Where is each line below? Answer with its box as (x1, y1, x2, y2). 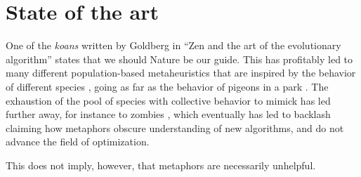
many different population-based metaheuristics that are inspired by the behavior (6, 65, 356, 80)
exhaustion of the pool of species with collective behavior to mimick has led (6, 93, 331, 107)
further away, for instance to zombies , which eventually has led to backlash (6, 107, 331, 122)
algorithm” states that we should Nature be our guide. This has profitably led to (6, 51, 353, 66)
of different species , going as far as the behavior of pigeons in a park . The (6, 79, 329, 93)
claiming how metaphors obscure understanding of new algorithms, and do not (6, 120, 344, 135)
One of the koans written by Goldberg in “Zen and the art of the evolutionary (6, 38, 341, 53)
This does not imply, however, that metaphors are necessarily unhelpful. (6, 157, 316, 172)
